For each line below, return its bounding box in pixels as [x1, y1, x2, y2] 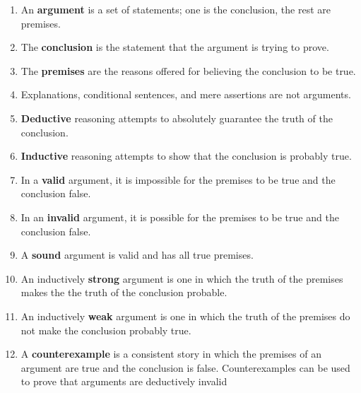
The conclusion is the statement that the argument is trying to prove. [20, 40, 329, 54]
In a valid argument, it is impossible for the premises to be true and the [20, 172, 336, 187]
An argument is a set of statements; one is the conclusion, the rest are [20, 2, 331, 16]
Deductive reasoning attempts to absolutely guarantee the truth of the [20, 110, 333, 125]
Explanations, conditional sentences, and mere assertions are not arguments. [20, 87, 351, 102]
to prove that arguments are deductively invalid [20, 374, 227, 389]
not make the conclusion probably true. [20, 322, 191, 337]
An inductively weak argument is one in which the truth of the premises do [20, 308, 350, 323]
